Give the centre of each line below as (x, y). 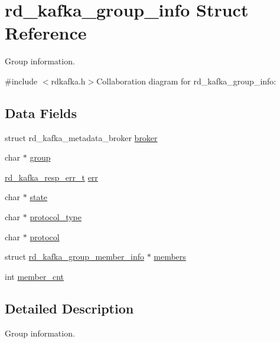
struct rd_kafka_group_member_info (74, 257)
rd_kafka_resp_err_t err (51, 177)
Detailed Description (69, 308)
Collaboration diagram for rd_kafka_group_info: (186, 81)
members (170, 257)
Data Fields (41, 112)
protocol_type (56, 217)
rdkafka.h (68, 81)
